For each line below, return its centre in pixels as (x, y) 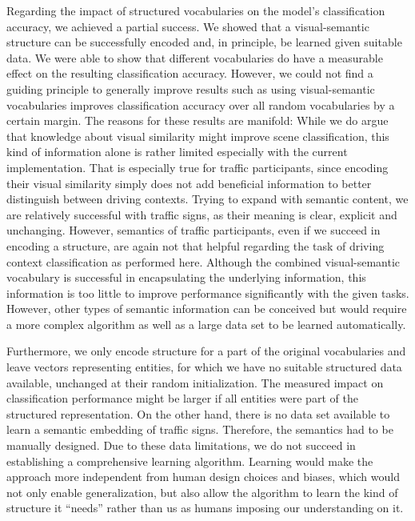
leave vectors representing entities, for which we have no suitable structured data (204, 367)
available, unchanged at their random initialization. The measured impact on (195, 382)
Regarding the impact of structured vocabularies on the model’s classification (196, 10)
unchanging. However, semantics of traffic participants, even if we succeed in (194, 230)
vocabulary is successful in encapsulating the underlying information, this (186, 277)
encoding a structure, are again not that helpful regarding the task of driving (196, 245)
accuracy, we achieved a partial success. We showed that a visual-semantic (188, 26)
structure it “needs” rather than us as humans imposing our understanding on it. (205, 508)
